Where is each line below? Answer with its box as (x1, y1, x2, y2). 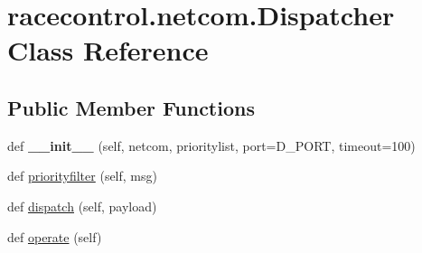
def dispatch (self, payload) (7, 196, 157, 215)
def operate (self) (7, 227, 102, 246)
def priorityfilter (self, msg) (7, 166, 157, 185)
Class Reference (7, 32, 209, 69)
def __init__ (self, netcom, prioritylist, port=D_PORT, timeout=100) (7, 136, 416, 155)
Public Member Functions (7, 93, 255, 121)
